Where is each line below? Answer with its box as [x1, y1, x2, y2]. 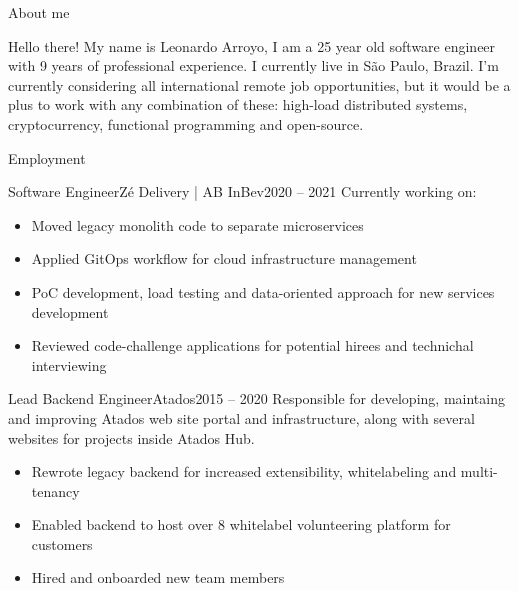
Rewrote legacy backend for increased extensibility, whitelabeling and [31, 461, 457, 482]
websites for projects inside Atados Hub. [8, 427, 255, 448]
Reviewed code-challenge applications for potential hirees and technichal [31, 335, 474, 356]
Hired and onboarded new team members [31, 567, 285, 588]
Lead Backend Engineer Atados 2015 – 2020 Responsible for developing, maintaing [8, 388, 505, 409]
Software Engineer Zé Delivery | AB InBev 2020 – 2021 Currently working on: [8, 181, 477, 202]
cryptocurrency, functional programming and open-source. [8, 113, 364, 134]
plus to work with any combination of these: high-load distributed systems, [8, 94, 468, 115]
